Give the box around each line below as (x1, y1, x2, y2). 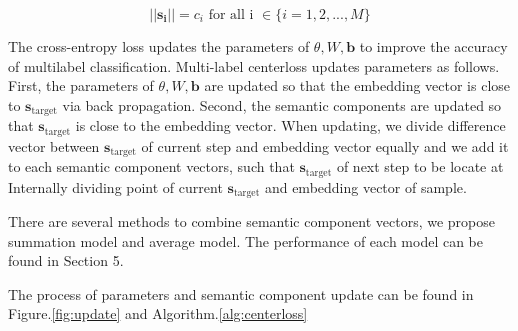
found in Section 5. (8, 250, 124, 271)
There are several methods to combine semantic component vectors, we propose (8, 211, 495, 232)
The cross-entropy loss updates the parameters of (8, 36, 310, 56)
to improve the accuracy (359, 36, 508, 56)
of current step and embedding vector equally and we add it (141, 135, 509, 156)
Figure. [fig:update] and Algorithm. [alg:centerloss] (8, 303, 308, 324)
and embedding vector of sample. (264, 176, 467, 197)
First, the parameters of (8, 75, 154, 96)
